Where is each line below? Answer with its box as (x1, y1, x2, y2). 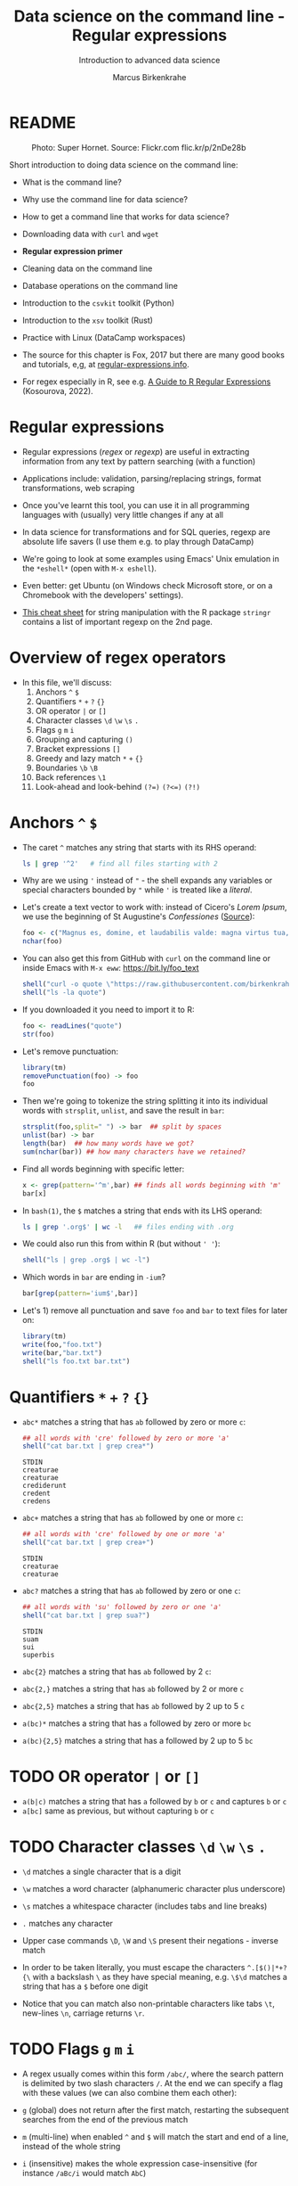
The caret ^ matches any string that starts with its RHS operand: (21, 842, 257, 852)
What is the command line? (21, 177, 122, 187)
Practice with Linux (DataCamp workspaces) (21, 332, 186, 342)
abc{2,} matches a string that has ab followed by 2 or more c (21, 1683, 245, 1694)
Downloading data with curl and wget (21, 228, 159, 239)
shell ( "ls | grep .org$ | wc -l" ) (21, 1255, 150, 1265)
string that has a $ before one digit (21, 1981, 149, 1992)
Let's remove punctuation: (21, 1046, 118, 1056)
